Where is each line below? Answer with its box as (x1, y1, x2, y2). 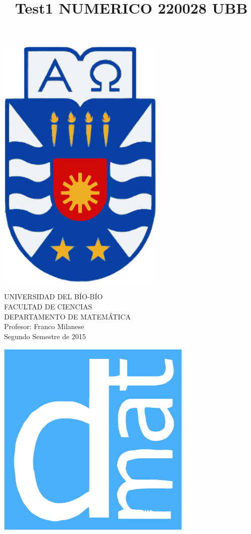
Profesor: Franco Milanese (4, 321, 84, 332)
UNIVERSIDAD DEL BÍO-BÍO (4, 291, 103, 302)
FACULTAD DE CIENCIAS (4, 301, 92, 312)
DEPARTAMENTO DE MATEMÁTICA (4, 311, 131, 322)
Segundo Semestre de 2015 (4, 331, 86, 341)
